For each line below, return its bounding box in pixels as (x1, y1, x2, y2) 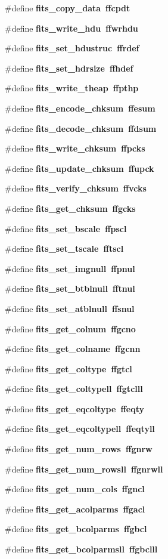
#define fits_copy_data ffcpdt (5, 2, 130, 14)
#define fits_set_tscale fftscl (5, 242, 124, 255)
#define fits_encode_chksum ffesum (5, 101, 155, 114)
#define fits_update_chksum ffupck (5, 162, 154, 174)
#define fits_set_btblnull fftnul (5, 282, 135, 295)
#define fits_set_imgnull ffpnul (5, 262, 135, 274)
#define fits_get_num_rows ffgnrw (5, 443, 153, 455)
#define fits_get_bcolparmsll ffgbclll (5, 543, 158, 555)
